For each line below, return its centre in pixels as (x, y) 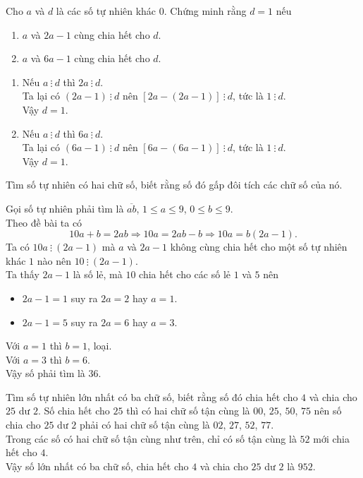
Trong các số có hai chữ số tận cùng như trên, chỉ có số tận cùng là (151, 438)
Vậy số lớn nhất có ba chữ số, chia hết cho (97, 466)
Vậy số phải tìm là (45, 373)
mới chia (331, 438)
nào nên (54, 260)
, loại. (100, 346)
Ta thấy (23, 274)
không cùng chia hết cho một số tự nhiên (259, 247)
